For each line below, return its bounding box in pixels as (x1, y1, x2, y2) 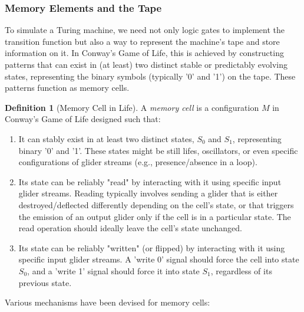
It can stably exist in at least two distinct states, (18, 132, 194, 144)
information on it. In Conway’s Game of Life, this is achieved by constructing (5, 47, 284, 59)
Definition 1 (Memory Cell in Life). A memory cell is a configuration (5, 101, 259, 113)
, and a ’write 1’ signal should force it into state (27, 264, 200, 277)
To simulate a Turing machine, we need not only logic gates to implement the (5, 24, 285, 36)
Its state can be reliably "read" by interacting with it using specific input (18, 175, 282, 188)
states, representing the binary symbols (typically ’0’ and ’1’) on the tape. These (5, 70, 296, 82)
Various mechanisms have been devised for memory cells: (5, 296, 210, 308)
